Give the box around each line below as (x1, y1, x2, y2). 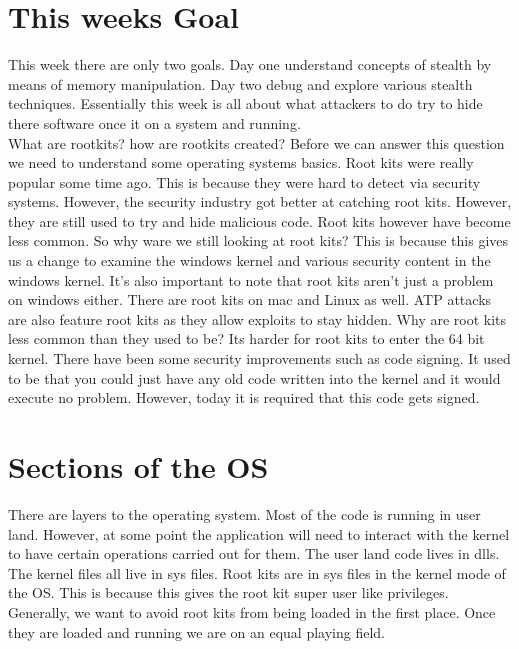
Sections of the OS (8, 446, 269, 486)
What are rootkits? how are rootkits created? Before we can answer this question (8, 132, 505, 153)
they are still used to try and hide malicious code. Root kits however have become (8, 210, 511, 231)
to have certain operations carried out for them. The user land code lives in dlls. (8, 543, 500, 564)
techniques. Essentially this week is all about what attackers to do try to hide (8, 93, 483, 114)
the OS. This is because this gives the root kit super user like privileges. (8, 582, 449, 603)
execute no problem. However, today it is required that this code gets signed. (8, 387, 480, 408)
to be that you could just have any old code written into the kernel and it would (8, 367, 501, 388)
